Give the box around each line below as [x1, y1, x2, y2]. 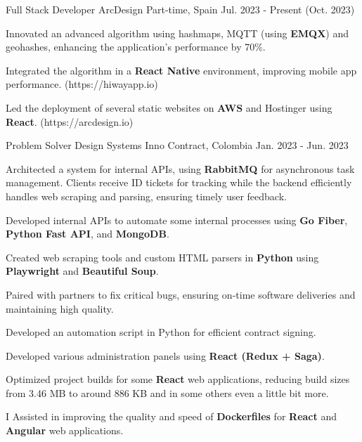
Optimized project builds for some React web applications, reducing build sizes [6, 372, 350, 386]
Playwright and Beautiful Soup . [6, 264, 159, 278]
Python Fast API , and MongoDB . [6, 226, 169, 241]
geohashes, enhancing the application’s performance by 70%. [6, 39, 266, 54]
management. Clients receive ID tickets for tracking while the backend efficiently [6, 175, 352, 190]
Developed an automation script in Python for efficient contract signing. [6, 325, 316, 339]
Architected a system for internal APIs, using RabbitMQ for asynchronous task [6, 161, 355, 176]
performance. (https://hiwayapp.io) [6, 77, 158, 91]
